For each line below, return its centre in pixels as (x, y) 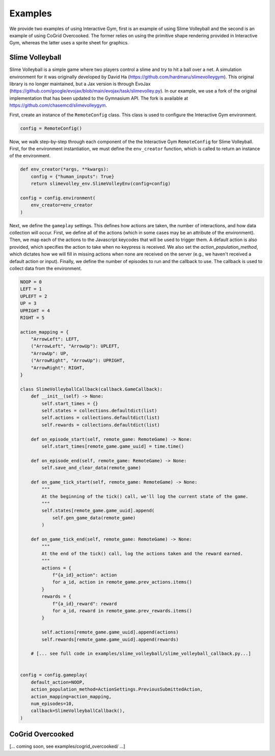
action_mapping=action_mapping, (71, 696)
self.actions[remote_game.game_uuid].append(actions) (110, 632)
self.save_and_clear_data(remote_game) (91, 468)
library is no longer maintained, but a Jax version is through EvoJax (80, 84)
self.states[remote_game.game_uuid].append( (98, 511)
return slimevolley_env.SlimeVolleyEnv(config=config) (101, 184)
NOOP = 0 (31, 282)
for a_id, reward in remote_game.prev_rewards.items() (122, 611)
